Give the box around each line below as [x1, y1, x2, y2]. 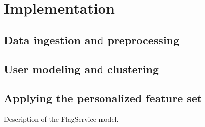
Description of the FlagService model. [4, 114, 119, 124]
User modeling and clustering [4, 61, 159, 76]
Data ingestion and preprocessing [4, 32, 180, 47]
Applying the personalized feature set [4, 90, 202, 106]
